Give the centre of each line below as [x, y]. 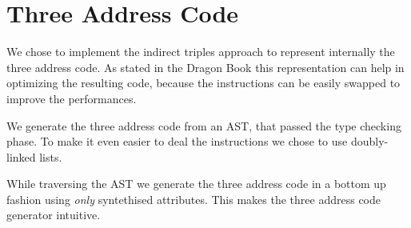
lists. [51, 156]
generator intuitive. [54, 215]
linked [21, 156]
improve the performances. [72, 98]
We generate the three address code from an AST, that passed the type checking [204, 125]
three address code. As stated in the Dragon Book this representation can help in [205, 67]
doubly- [369, 141]
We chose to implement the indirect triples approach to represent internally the [201, 52]
